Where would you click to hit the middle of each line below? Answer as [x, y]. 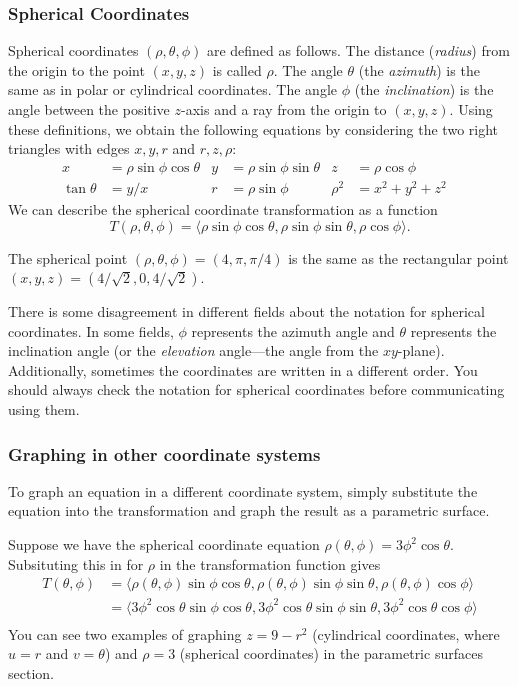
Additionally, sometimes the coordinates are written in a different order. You [243, 369]
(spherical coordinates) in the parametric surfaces [331, 653]
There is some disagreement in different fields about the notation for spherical [246, 311]
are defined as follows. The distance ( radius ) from [358, 50]
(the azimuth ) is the [419, 69]
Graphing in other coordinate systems [164, 453]
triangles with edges [69, 148]
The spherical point [68, 257]
